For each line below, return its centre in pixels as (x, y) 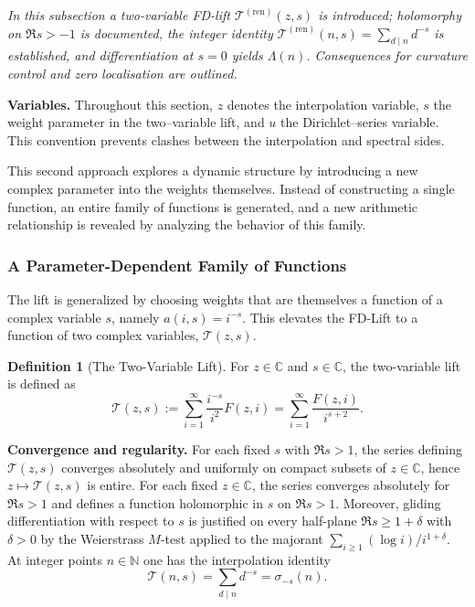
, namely (135, 317)
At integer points (55, 559)
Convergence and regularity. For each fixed (139, 449)
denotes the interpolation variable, (323, 104)
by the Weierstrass (92, 539)
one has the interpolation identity (237, 559)
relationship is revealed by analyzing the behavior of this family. (187, 224)
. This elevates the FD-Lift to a (330, 317)
